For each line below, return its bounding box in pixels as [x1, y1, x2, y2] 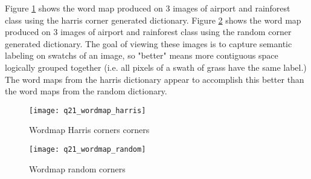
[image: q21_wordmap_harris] [29, 106, 146, 115]
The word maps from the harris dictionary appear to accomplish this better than [5, 73, 304, 85]
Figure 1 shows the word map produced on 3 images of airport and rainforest [5, 2, 290, 14]
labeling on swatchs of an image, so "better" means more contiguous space [5, 49, 278, 62]
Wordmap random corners [29, 162, 126, 175]
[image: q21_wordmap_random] [29, 145, 146, 154]
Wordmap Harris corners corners [29, 123, 150, 136]
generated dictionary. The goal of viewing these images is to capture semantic [5, 37, 292, 50]
